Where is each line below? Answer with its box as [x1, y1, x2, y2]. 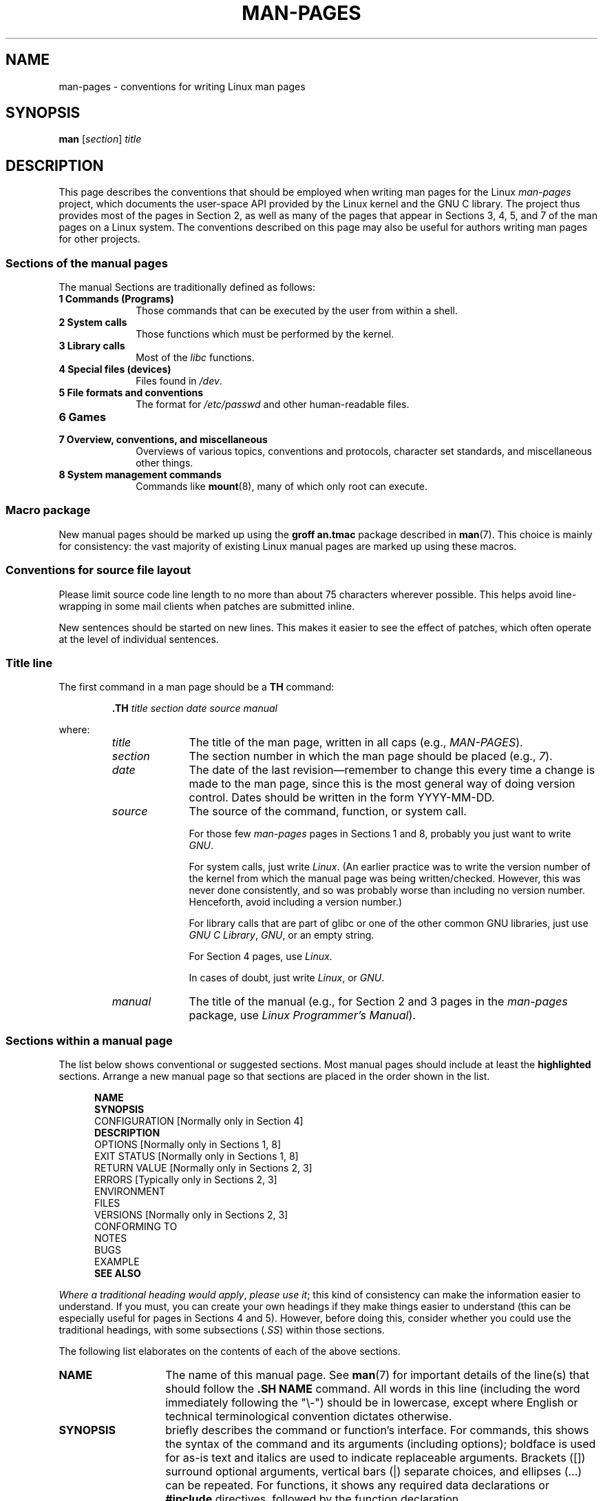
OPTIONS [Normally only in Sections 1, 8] [94, 1138, 282, 1151]
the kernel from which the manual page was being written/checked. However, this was [189, 872, 581, 885]
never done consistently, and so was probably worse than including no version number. [189, 884, 585, 897]
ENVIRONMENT [94, 1185, 166, 1198]
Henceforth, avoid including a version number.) [189, 896, 403, 908]
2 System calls [59, 316, 127, 329]
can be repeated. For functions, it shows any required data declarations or [165, 1478, 549, 1493]
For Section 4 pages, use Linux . [189, 950, 332, 963]
